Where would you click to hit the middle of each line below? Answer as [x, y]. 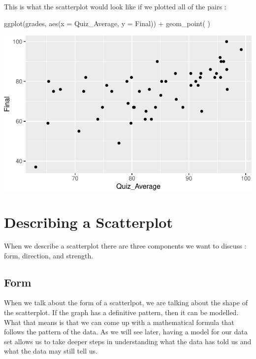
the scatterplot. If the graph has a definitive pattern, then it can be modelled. [121, 312]
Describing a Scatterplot [88, 222]
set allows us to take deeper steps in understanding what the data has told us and [128, 341]
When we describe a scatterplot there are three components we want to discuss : [125, 246]
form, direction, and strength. [49, 255]
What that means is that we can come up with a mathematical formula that [119, 322]
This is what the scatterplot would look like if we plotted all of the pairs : [115, 6]
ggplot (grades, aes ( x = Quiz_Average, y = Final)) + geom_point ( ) [107, 23]
